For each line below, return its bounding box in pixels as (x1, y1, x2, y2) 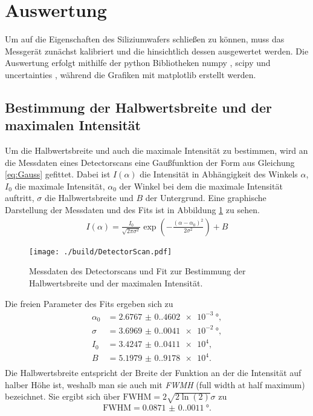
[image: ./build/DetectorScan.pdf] (29, 247, 172, 256)
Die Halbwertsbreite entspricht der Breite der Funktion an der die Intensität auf (5, 366, 302, 379)
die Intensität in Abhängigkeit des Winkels (140, 168, 298, 180)
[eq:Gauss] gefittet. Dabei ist (5, 168, 111, 180)
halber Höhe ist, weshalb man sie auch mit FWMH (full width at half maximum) (5, 378, 305, 391)
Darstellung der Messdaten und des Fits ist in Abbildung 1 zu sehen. (5, 203, 260, 216)
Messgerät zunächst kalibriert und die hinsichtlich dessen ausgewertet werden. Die (5, 44, 309, 57)
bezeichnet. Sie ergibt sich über (5, 390, 120, 403)
